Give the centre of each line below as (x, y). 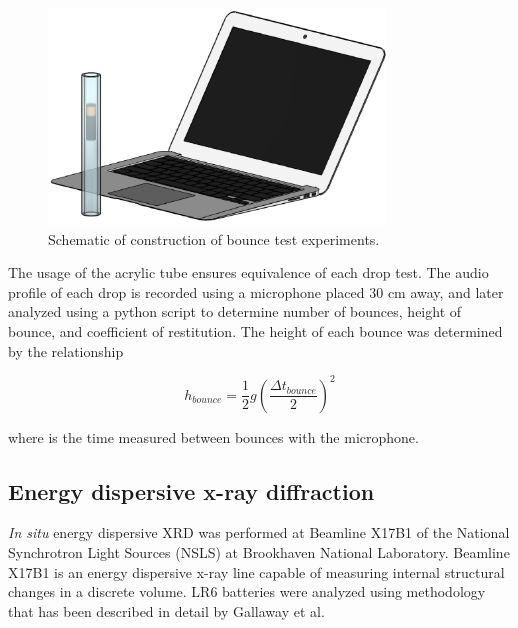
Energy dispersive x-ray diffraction (191, 490)
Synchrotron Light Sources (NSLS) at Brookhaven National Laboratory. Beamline (259, 552)
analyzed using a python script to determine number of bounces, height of (235, 311)
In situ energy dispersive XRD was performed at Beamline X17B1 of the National (259, 532)
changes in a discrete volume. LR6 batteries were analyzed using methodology (247, 591)
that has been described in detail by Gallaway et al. (166, 610)
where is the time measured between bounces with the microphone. (213, 436)
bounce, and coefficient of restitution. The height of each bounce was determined (255, 330)
